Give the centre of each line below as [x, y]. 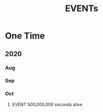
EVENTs [82, 9]
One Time [25, 36]
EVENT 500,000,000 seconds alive [47, 104]
